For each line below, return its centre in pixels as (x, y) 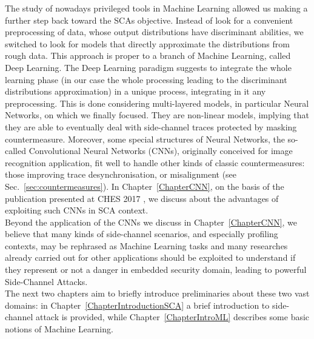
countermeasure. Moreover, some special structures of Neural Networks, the (145, 139)
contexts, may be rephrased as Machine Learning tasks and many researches (146, 245)
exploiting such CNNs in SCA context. (77, 210)
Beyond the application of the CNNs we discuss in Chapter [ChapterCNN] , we (151, 222)
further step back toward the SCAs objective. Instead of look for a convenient (149, 20)
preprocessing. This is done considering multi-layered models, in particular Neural (157, 103)
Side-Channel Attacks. (46, 281)
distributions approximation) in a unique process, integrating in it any (135, 91)
